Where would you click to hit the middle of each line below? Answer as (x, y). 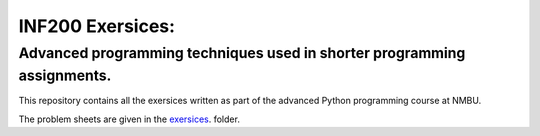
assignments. (65, 75)
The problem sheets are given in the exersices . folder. (129, 119)
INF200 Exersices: (96, 26)
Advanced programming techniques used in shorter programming (242, 53)
